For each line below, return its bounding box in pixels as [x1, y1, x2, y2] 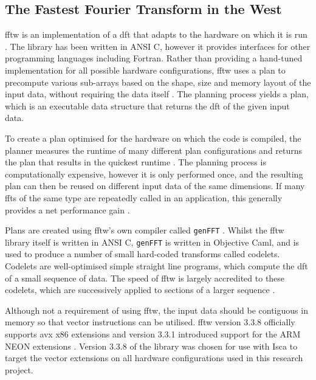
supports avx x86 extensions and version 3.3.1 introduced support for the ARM [5, 327, 301, 340]
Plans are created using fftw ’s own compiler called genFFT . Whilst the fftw [5, 224, 284, 237]
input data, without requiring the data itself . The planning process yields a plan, [5, 88, 309, 100]
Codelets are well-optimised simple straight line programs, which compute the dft [5, 260, 308, 272]
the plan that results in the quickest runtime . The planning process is [5, 156, 266, 168]
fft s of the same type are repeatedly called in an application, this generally [5, 191, 283, 204]
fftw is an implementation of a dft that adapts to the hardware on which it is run [5, 28, 307, 41]
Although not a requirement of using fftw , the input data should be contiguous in [5, 303, 308, 316]
